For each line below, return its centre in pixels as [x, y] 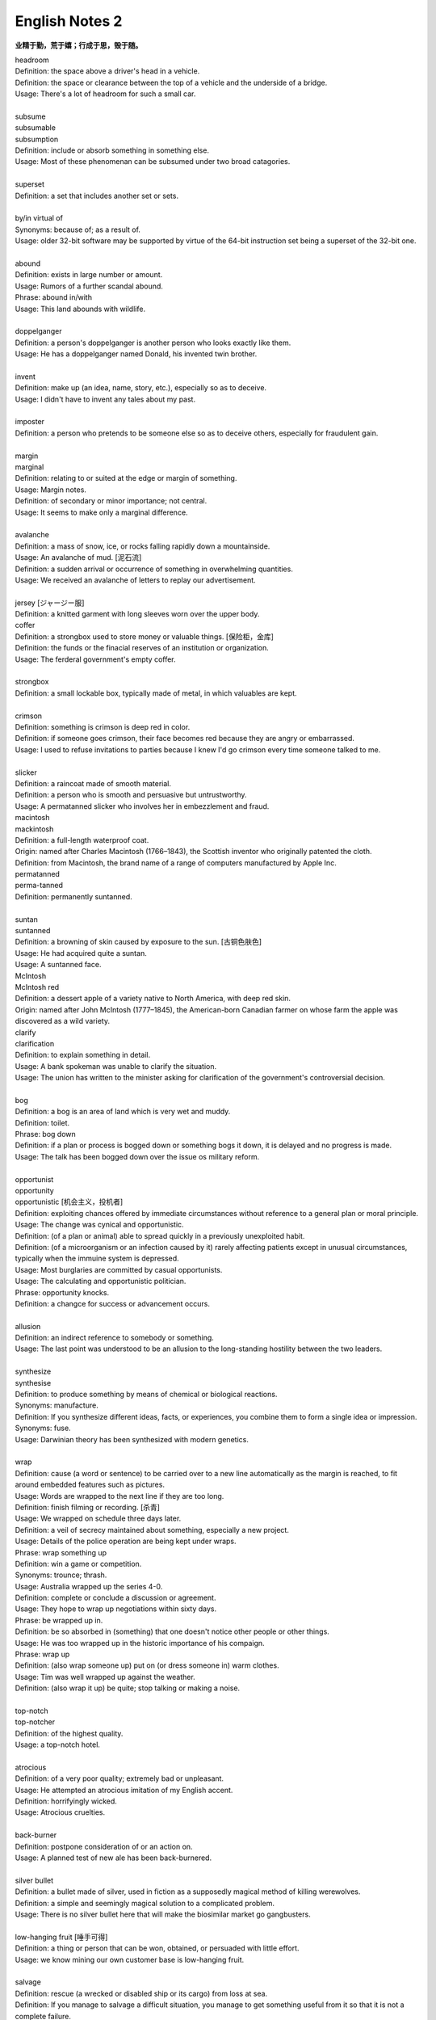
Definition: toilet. [42, 1122]
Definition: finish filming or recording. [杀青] [88, 1507]
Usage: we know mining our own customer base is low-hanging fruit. [130, 1959]
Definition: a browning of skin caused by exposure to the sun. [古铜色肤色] [138, 942]
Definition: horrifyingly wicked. [66, 1801]
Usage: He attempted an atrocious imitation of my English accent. [124, 1790]
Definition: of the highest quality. [69, 1733]
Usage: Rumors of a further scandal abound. [89, 286]
